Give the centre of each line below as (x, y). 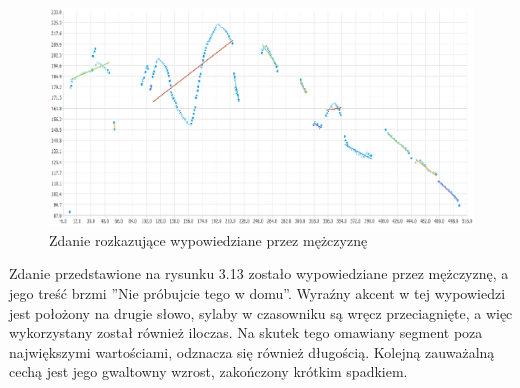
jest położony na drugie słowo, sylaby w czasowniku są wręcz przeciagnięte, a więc (261, 312)
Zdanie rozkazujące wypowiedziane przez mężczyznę (208, 239)
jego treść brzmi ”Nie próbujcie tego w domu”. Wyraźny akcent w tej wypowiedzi (257, 292)
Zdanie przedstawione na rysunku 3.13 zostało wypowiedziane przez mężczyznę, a (259, 273)
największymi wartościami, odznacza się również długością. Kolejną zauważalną (252, 351)
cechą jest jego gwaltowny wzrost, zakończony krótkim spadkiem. (208, 371)
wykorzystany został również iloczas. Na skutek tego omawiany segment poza (246, 332)
